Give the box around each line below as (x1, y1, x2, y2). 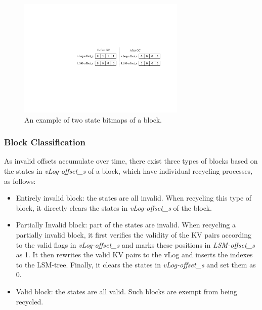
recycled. (16, 296, 43, 306)
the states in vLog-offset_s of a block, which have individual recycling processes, (4, 165, 253, 176)
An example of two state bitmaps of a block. (24, 114, 162, 125)
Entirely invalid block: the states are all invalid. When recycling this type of (16, 192, 252, 203)
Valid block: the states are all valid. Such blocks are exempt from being (16, 286, 237, 296)
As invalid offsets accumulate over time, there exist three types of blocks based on (4, 156, 258, 166)
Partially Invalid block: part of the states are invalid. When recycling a (16, 219, 236, 230)
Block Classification (4, 136, 85, 148)
